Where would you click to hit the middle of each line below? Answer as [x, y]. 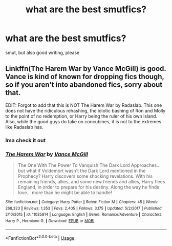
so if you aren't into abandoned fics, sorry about [84, 85]
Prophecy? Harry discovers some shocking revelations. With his [85, 176]
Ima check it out [26, 140]
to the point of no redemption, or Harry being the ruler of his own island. [81, 116]
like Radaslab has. [24, 127]
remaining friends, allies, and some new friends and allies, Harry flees [91, 181]
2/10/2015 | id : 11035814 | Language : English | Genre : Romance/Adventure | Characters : [84, 215]
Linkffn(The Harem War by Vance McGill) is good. [86, 69]
